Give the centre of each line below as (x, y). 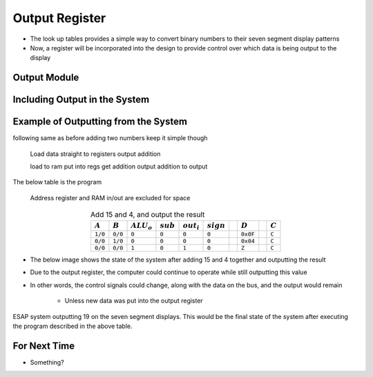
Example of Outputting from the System (100, 122)
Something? (47, 362)
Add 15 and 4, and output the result (147, 215)
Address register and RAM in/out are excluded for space (110, 197)
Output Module (46, 78)
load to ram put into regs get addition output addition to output (119, 166)
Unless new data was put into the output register (134, 301)
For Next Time (44, 346)
